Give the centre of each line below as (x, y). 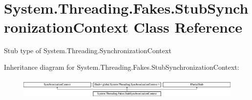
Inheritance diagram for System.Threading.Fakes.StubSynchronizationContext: (122, 67)
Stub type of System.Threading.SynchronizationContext (88, 50)
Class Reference (188, 27)
